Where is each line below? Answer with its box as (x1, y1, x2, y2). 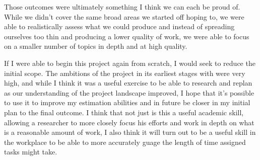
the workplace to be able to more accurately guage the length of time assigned (4, 136, 246, 147)
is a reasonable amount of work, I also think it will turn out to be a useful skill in (4, 127, 256, 137)
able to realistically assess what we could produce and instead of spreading (4, 21, 235, 32)
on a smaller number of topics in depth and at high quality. (4, 41, 187, 51)
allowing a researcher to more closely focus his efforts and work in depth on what (4, 117, 254, 127)
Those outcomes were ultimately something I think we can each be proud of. (4, 2, 240, 12)
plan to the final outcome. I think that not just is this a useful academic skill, (4, 107, 244, 117)
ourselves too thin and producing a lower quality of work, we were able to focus (4, 31, 249, 41)
